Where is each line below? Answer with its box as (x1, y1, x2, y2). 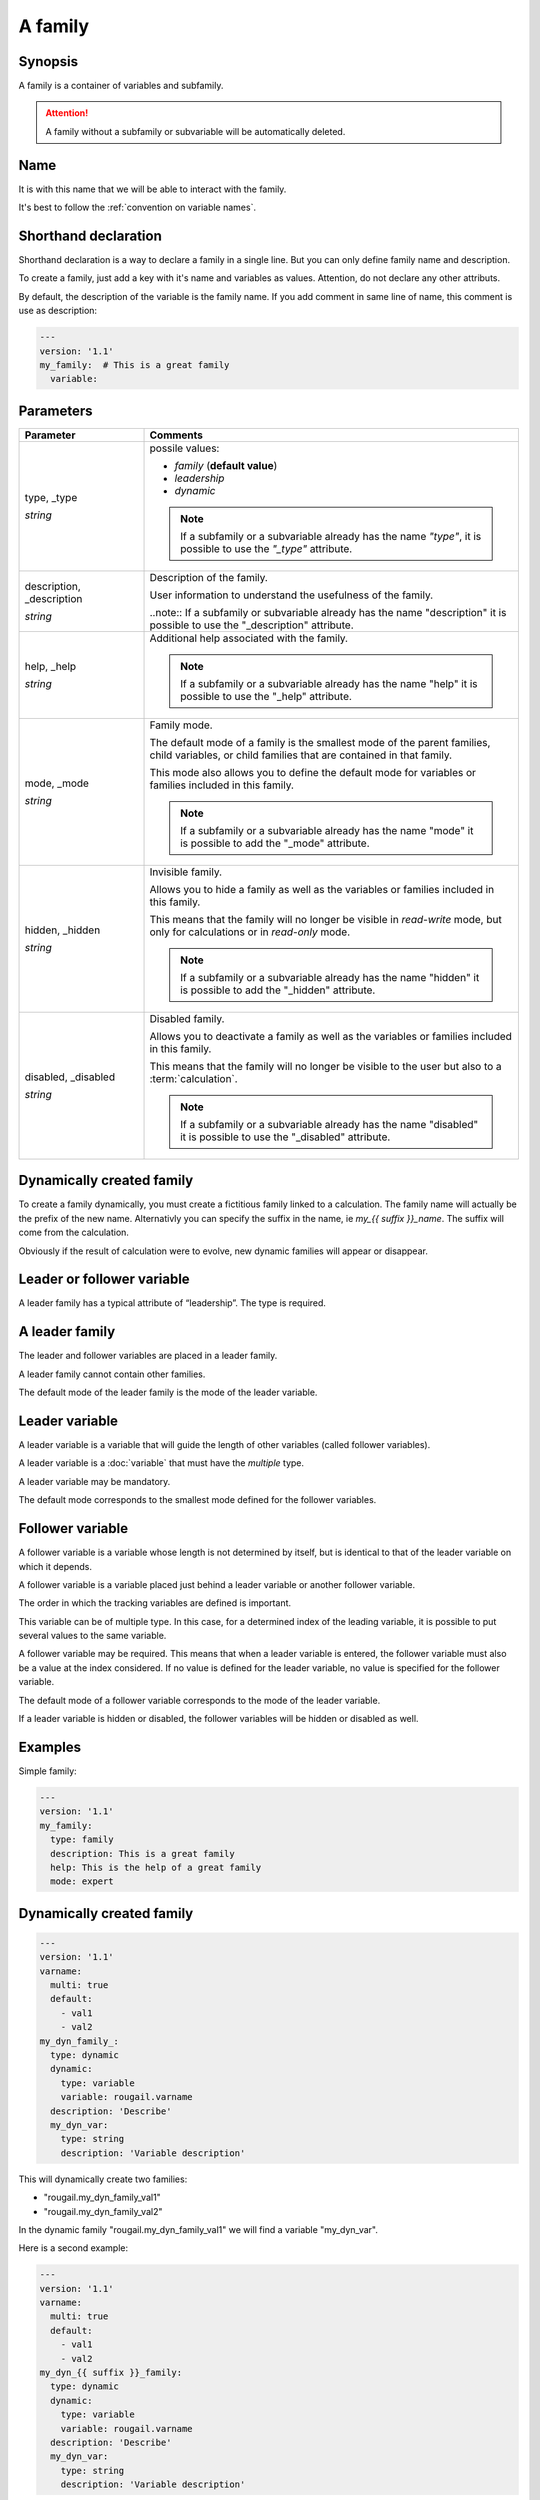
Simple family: (18, 1765, 77, 1777)
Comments (149, 428, 204, 442)
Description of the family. (149, 570, 269, 584)
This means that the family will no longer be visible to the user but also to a (149, 1059, 502, 1073)
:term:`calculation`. (149, 1071, 239, 1085)
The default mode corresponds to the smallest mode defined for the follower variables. (18, 1494, 377, 1506)
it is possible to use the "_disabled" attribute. (180, 1130, 391, 1144)
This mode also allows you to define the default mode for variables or (149, 765, 477, 779)
